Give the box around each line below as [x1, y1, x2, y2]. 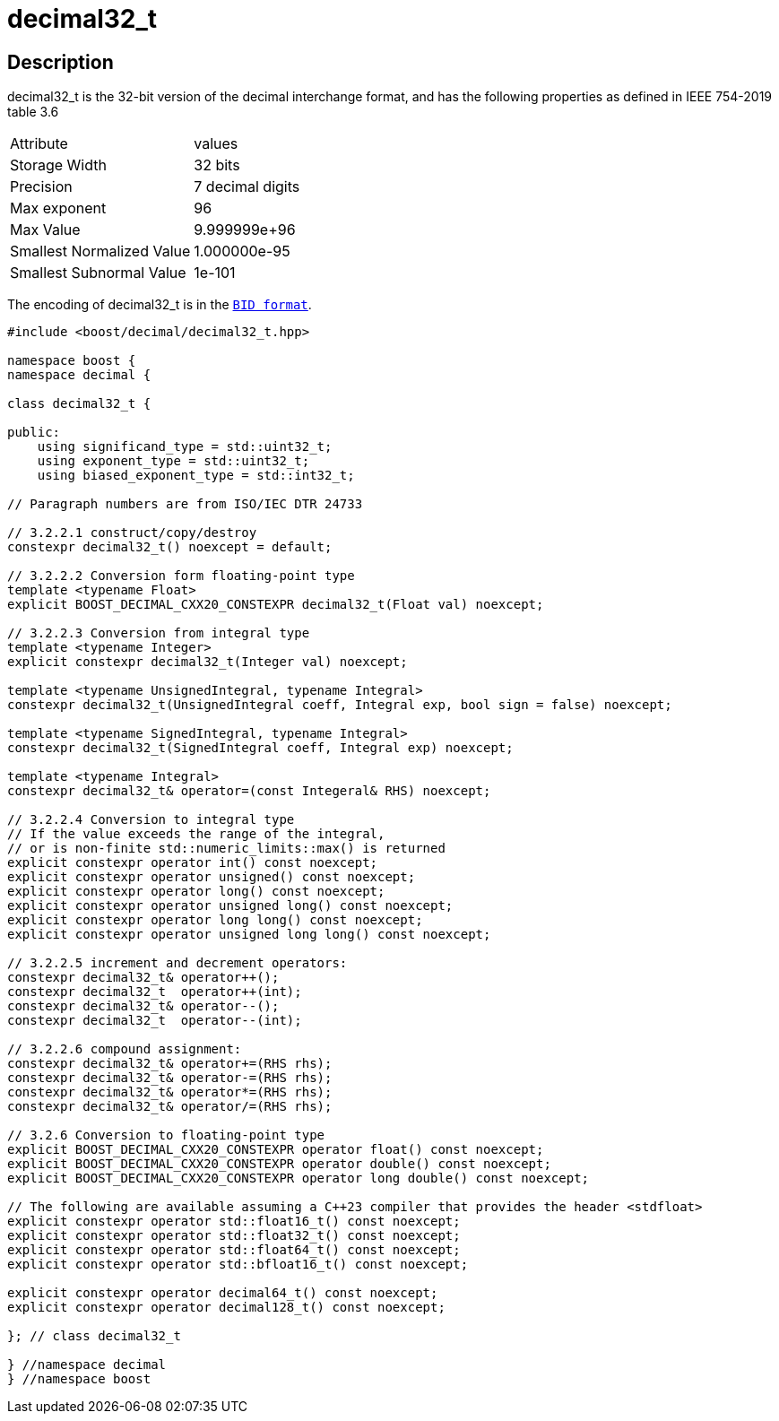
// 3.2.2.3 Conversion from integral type [7, 626, 310, 641]
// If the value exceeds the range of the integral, [7, 827, 385, 842]
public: [7, 425, 61, 440]
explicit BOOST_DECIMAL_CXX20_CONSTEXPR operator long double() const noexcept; [7, 1171, 590, 1186]
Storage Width [10, 156, 107, 175]
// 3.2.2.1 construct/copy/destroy [7, 525, 257, 541]
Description [7, 50, 114, 74]
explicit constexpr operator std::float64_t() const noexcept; [7, 1243, 461, 1258]
